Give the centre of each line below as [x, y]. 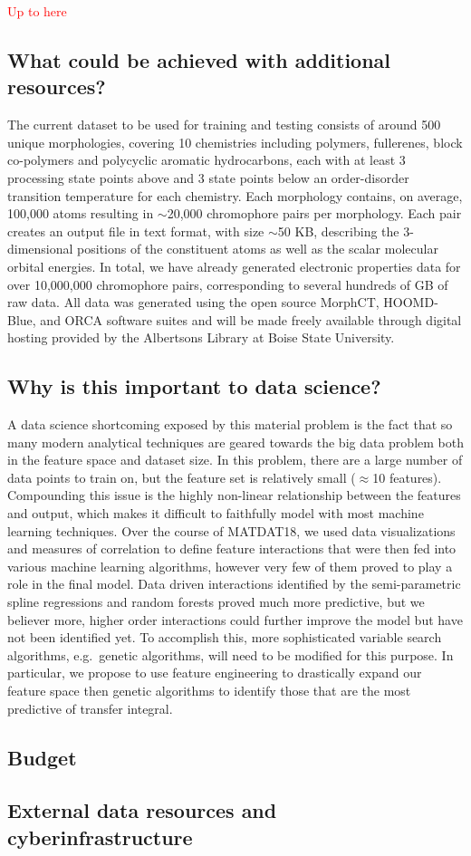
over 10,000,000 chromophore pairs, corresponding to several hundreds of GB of [228, 284]
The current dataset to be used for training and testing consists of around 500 [224, 125]
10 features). [407, 477]
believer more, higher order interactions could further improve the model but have [235, 619]
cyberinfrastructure [100, 837]
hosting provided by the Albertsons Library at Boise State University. [201, 337]
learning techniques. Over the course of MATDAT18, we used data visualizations [231, 530]
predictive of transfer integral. [90, 708]
